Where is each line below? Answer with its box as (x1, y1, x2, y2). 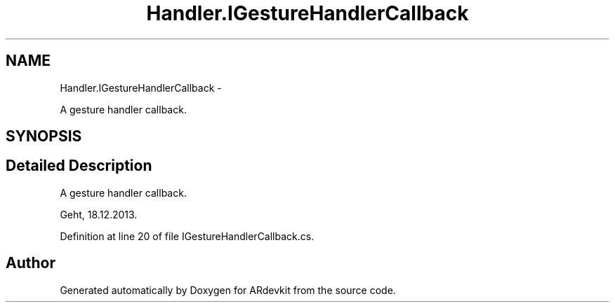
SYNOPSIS (6, 127, 82, 146)
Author (6, 254, 55, 272)
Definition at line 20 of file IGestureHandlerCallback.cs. (60, 230, 315, 242)
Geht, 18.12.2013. (60, 208, 138, 220)
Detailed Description (6, 157, 152, 175)
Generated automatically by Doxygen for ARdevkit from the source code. (60, 283, 396, 296)
